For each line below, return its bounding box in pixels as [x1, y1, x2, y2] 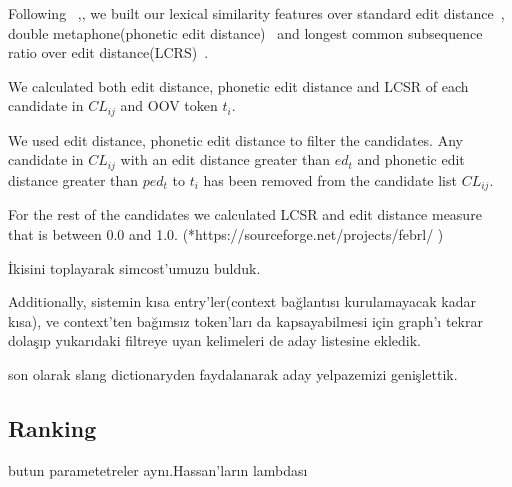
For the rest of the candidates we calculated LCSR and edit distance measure [8, 204, 482, 225]
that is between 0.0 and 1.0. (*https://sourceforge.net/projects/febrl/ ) [8, 223, 444, 244]
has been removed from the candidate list [203, 169, 457, 190]
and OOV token [120, 95, 218, 116]
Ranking [8, 412, 97, 443]
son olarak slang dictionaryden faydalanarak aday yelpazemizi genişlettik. [8, 363, 458, 384]
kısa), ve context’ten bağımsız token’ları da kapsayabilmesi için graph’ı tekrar [8, 310, 483, 331]
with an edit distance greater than [120, 149, 330, 170]
